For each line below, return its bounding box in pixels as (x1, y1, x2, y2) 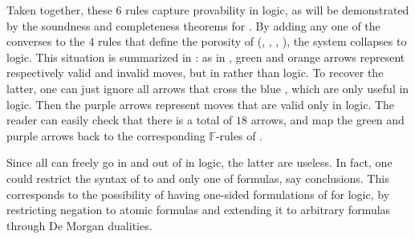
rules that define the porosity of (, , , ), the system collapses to (98, 33, 407, 50)
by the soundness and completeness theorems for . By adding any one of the (6, 17, 380, 34)
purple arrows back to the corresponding (6, 127, 205, 144)
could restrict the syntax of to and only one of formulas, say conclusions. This (6, 169, 389, 186)
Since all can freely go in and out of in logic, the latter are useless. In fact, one (6, 154, 393, 171)
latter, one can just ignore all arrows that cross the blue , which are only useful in (6, 79, 409, 96)
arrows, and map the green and (250, 111, 405, 128)
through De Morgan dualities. (6, 217, 153, 233)
